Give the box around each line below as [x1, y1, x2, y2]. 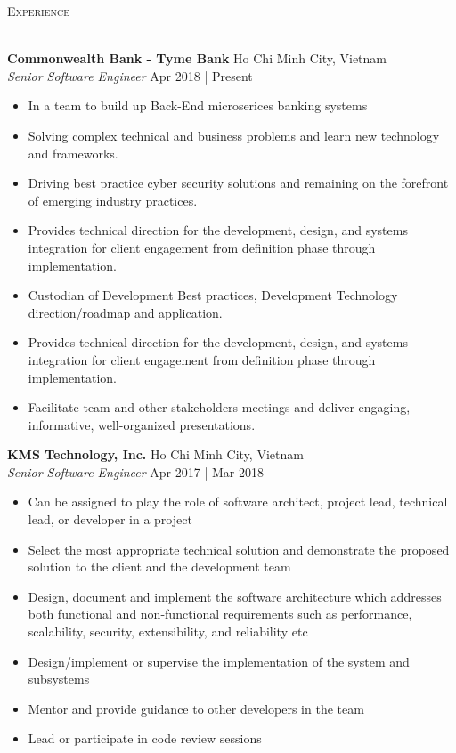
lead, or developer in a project [28, 510, 192, 529]
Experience [7, 2, 69, 20]
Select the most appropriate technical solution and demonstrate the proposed [28, 539, 450, 558]
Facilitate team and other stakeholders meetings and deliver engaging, [28, 398, 411, 417]
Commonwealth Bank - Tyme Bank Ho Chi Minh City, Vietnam [7, 49, 387, 68]
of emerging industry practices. [28, 190, 198, 209]
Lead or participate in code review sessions [28, 729, 262, 748]
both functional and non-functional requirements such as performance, [28, 604, 412, 623]
